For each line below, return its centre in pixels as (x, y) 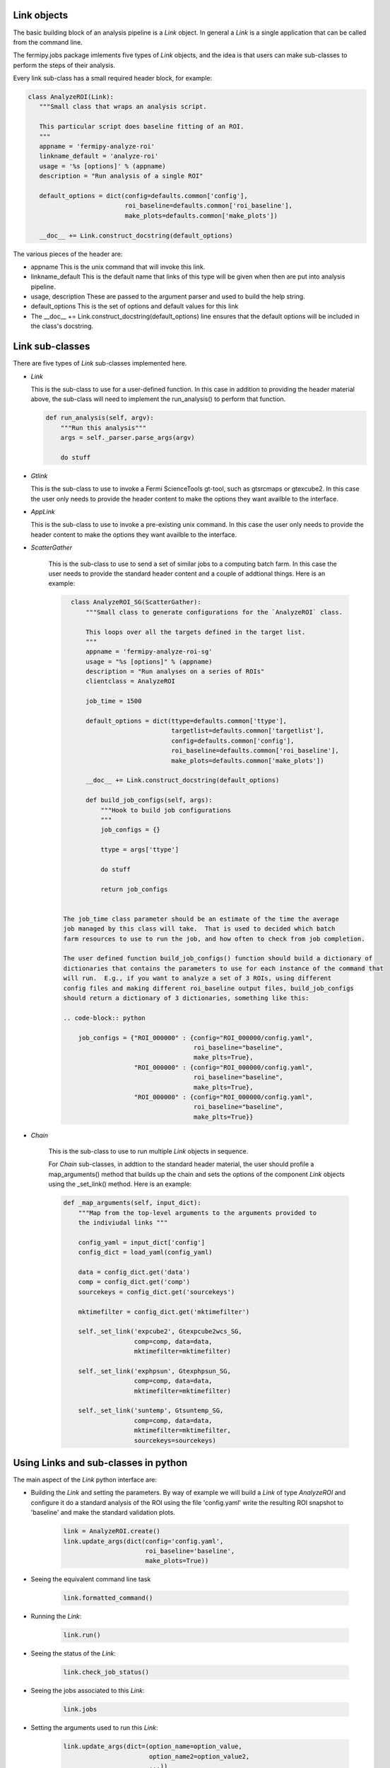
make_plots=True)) (177, 1561)
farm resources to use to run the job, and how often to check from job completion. (214, 938)
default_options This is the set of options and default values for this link (135, 306)
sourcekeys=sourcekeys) (175, 1440)
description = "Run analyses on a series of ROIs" (175, 671)
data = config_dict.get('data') (134, 1272)
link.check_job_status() (106, 1672)
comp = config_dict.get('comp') (134, 1282)
